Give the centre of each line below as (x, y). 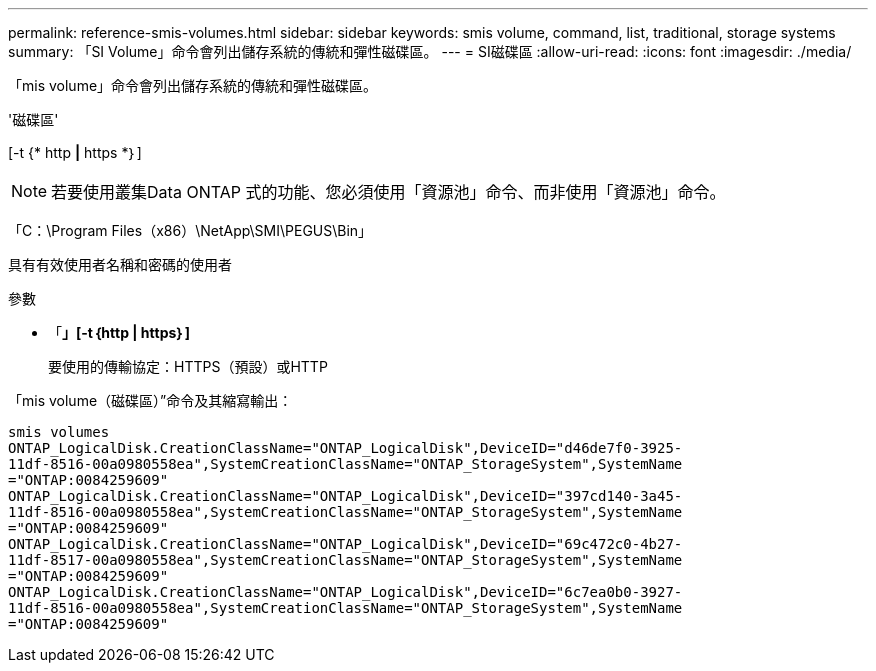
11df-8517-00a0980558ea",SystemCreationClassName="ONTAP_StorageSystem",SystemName (345, 560)
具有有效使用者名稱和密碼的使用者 (120, 264)
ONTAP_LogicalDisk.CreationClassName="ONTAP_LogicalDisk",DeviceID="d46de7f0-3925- (345, 448)
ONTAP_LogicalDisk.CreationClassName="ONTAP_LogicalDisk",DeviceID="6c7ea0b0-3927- (345, 592)
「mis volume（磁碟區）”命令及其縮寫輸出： (150, 400)
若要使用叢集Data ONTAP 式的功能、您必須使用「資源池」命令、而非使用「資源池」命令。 (388, 192)
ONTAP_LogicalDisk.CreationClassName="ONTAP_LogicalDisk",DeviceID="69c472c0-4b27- (345, 544)
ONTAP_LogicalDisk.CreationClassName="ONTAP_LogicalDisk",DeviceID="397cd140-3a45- (345, 496)
